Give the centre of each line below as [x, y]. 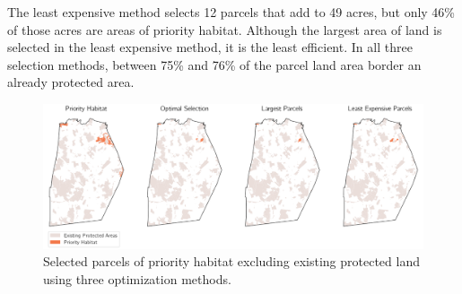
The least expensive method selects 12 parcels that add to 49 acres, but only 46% [231, 12]
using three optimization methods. [137, 279]
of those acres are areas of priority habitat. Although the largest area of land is [225, 29]
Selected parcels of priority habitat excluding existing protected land [231, 261]
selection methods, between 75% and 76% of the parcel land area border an [214, 64]
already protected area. [71, 82]
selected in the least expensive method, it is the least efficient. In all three [210, 47]
